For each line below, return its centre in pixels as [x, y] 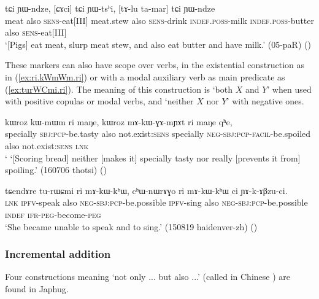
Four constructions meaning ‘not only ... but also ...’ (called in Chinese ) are [148, 277]
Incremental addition [58, 254]
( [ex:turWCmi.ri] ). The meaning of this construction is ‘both [119, 89]
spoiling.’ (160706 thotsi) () [56, 170]
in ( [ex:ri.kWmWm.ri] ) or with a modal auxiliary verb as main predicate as [145, 76]
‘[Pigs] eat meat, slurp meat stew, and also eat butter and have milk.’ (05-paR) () [158, 44]
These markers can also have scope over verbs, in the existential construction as [155, 65]
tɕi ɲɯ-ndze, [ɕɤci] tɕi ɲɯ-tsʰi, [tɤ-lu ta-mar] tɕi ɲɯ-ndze [110, 8]
